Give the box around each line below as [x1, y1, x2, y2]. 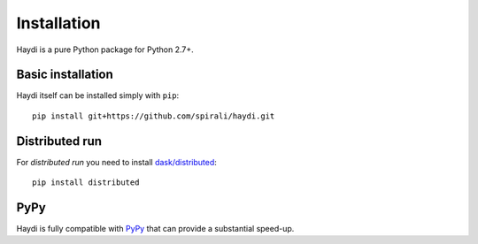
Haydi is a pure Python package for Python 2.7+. [16, 44, 194, 55]
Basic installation [16, 67, 114, 82]
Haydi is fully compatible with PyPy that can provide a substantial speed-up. [16, 224, 295, 234]
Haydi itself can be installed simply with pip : [16, 90, 180, 101]
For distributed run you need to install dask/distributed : [16, 156, 217, 167]
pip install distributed [32, 178, 140, 187]
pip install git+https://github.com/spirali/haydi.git [32, 111, 275, 121]
